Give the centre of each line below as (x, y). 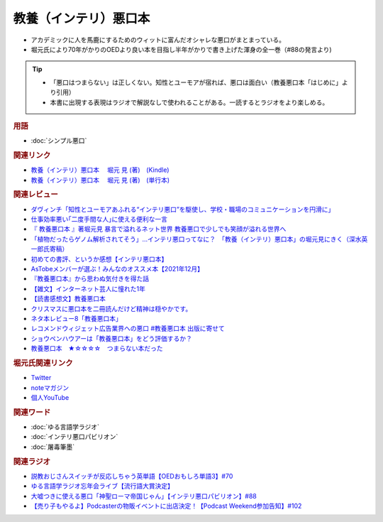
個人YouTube (50, 397)
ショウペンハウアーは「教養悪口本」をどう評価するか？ (112, 338)
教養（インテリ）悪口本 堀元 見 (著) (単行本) (100, 180)
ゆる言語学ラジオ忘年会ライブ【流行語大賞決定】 (102, 486)
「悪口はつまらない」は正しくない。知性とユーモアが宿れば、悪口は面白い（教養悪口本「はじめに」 (196, 82)
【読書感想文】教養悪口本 (68, 299)
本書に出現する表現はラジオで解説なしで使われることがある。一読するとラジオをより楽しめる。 (189, 102)
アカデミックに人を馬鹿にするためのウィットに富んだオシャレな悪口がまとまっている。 (158, 40)
